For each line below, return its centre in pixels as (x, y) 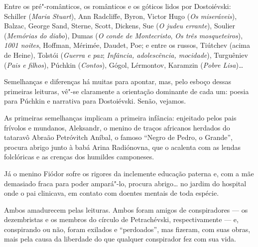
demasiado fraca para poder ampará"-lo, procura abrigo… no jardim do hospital (125, 183)
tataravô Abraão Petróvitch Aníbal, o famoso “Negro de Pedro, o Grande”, (118, 137)
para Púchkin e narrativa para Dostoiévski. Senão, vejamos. (95, 101)
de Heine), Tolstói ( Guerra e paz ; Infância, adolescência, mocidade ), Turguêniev (126, 55)
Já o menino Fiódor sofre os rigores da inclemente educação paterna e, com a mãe (129, 173)
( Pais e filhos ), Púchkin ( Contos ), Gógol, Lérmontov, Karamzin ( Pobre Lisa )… (124, 64)
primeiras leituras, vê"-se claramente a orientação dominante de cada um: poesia (127, 91)
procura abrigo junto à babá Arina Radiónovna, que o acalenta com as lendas (122, 147)
